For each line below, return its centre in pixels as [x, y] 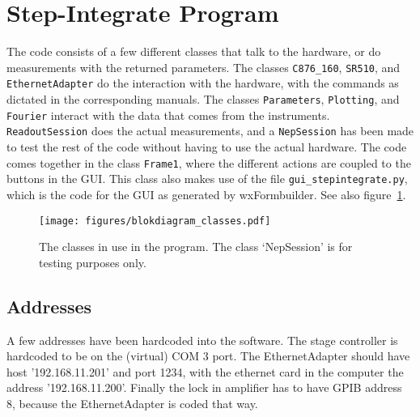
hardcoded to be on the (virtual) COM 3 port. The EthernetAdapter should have [208, 356]
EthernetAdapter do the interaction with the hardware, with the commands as [203, 83]
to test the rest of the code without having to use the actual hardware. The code [207, 147]
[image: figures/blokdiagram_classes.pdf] [155, 221]
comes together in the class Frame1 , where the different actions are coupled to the [209, 162]
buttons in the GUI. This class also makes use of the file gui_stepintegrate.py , [207, 179]
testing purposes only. [93, 262]
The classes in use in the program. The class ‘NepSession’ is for [196, 247]
